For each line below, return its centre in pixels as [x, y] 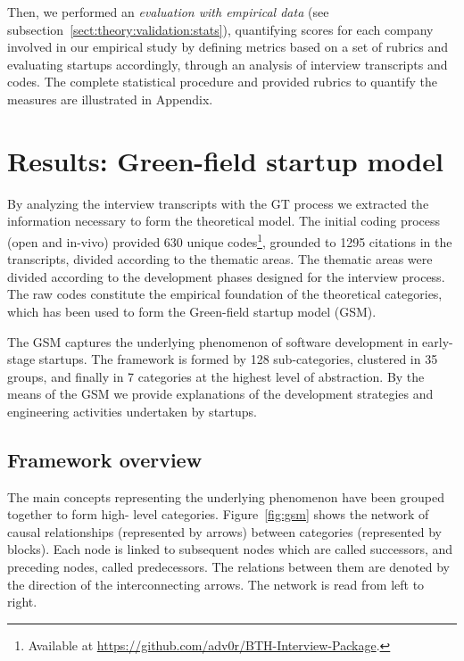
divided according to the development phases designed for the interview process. [226, 276]
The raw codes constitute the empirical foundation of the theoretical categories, [225, 294]
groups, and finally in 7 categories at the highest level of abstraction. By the [216, 376]
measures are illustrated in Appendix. [110, 99]
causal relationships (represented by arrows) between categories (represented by [224, 531]
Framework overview [105, 459]
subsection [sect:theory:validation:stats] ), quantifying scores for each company [220, 29]
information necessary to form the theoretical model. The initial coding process [224, 221]
